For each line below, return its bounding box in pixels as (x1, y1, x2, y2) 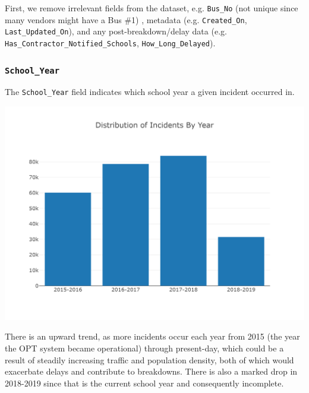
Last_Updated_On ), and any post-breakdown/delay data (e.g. (5, 25, 227, 37)
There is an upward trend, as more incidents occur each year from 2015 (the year (5, 330, 300, 343)
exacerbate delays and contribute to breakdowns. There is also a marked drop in (5, 365, 298, 378)
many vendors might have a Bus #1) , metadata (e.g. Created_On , (5, 13, 247, 26)
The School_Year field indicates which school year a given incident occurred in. (5, 85, 295, 98)
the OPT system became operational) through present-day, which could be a (5, 342, 284, 354)
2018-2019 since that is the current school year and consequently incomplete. (5, 376, 284, 389)
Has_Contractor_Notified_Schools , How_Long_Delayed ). (5, 36, 216, 49)
